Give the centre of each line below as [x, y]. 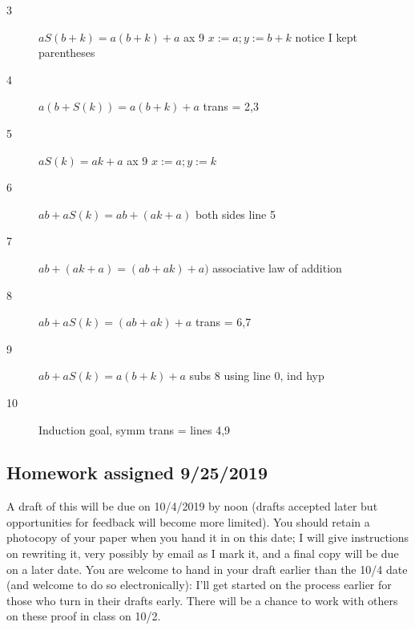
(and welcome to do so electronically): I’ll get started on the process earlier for [199, 585]
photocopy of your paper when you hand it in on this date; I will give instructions [208, 537]
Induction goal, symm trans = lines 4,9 [135, 429]
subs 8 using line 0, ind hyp [257, 376]
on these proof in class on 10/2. [84, 616]
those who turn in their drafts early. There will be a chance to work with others [202, 600]
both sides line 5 [235, 214]
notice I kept [326, 36]
